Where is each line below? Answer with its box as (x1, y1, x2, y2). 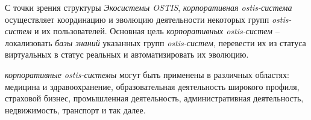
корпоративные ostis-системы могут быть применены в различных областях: (5, 68, 289, 80)
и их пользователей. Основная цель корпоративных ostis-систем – (34, 25, 280, 37)
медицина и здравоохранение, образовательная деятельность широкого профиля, (5, 80, 300, 92)
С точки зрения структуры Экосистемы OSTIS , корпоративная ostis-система (5, 1, 292, 13)
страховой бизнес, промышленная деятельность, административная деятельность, (5, 92, 304, 104)
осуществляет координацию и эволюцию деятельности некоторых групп (5, 13, 269, 25)
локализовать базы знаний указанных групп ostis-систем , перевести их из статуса (5, 36, 306, 49)
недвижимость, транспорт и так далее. (5, 103, 146, 116)
